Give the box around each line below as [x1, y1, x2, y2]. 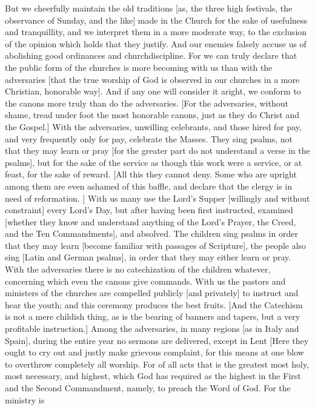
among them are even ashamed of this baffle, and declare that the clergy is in [5, 179, 292, 192]
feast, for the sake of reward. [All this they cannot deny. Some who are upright [5, 168, 297, 180]
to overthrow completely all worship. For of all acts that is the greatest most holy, [5, 357, 310, 370]
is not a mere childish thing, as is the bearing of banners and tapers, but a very [5, 310, 300, 323]
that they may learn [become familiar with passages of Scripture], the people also [5, 239, 307, 251]
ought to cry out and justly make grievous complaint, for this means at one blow [5, 346, 304, 359]
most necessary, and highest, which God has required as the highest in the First [5, 369, 301, 382]
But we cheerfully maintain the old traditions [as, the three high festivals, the [5, 2, 293, 14]
